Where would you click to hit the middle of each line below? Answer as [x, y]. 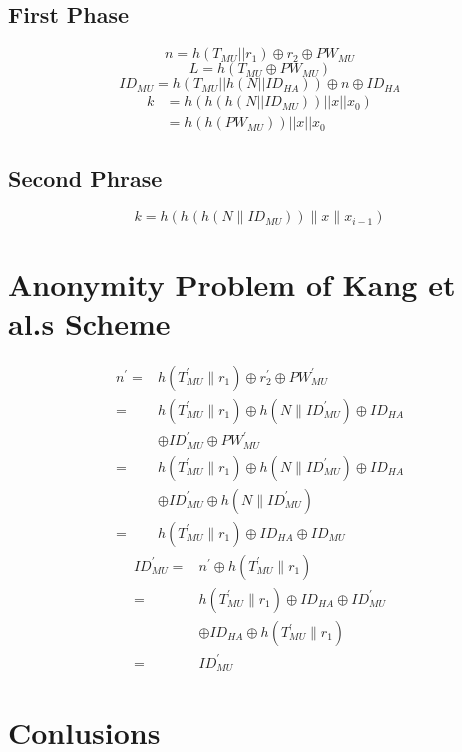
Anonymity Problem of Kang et [232, 283]
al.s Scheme [89, 322]
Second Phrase [85, 177]
